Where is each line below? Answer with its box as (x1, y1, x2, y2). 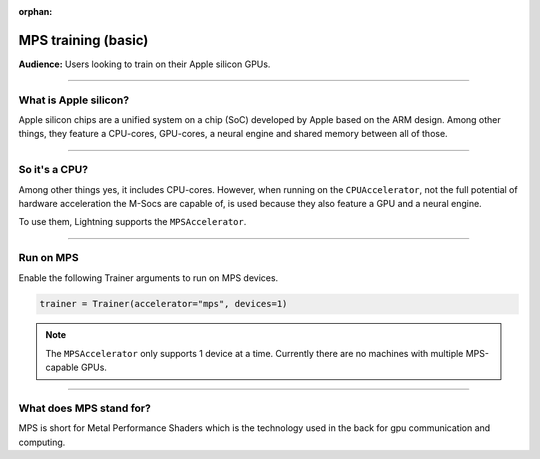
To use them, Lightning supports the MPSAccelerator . (18, 216, 247, 228)
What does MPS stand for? (18, 401, 152, 415)
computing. (18, 436, 66, 448)
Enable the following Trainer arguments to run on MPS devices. (18, 271, 279, 284)
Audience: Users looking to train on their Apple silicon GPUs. (18, 58, 271, 70)
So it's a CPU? (18, 163, 89, 177)
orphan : (18, 6, 53, 17)
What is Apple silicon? (18, 93, 130, 107)
